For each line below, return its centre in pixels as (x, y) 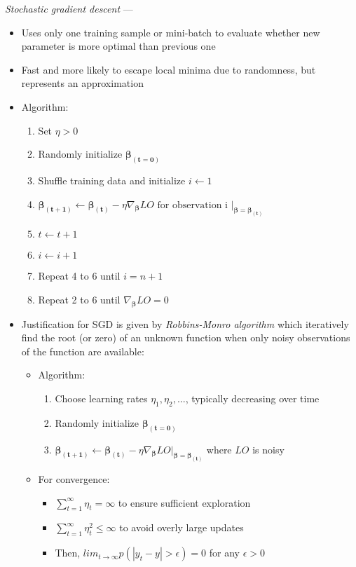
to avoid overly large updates (182, 527)
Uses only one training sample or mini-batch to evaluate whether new (171, 32)
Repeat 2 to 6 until (79, 299)
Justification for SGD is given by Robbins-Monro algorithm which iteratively (185, 323)
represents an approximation (82, 83)
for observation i (193, 205)
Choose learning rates (101, 398)
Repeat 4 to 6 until (79, 276)
